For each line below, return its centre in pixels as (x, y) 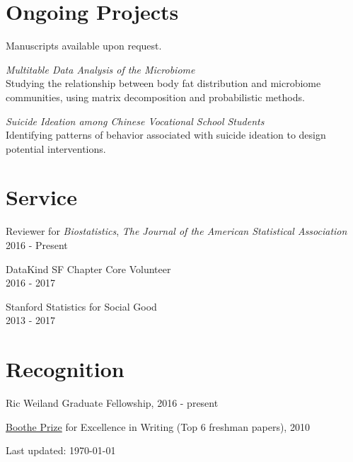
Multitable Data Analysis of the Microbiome (100, 69)
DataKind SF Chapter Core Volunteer (88, 268)
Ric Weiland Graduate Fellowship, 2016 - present (112, 403)
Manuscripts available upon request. (84, 46)
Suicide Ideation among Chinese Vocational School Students (135, 121)
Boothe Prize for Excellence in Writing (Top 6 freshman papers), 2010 (158, 426)
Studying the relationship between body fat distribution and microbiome (163, 83)
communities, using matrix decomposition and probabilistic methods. (155, 97)
